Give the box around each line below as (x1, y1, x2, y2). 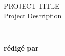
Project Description (4, 10, 62, 20)
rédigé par (4, 42, 39, 53)
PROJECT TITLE (4, 1, 60, 11)
